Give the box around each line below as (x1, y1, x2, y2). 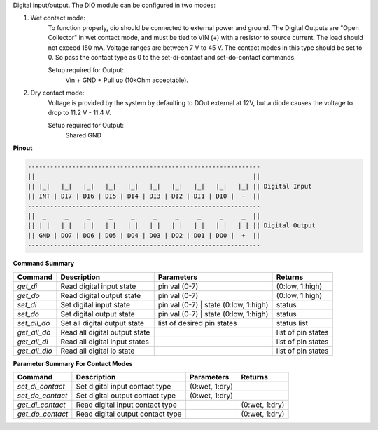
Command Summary (13, 260, 75, 268)
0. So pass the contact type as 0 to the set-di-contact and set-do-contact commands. (48, 53, 297, 61)
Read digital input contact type (76, 400, 178, 410)
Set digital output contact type (76, 390, 176, 400)
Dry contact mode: (30, 88, 85, 98)
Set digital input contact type (76, 381, 171, 391)
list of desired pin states (157, 318, 237, 328)
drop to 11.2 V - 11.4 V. (48, 108, 111, 116)
